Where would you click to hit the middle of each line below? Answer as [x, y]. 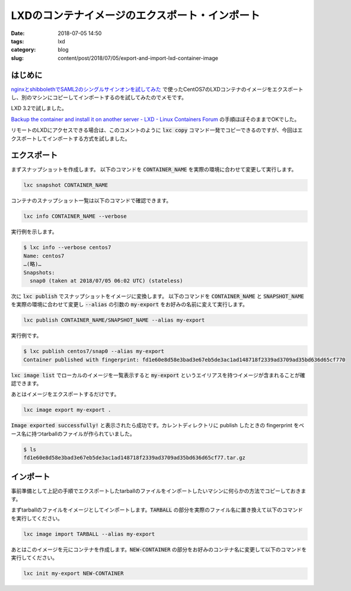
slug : [17, 58]
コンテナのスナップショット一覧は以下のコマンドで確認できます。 [91, 201]
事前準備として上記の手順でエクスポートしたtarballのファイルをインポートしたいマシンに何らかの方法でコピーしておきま [159, 491]
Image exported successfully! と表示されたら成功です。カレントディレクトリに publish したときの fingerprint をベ [158, 425]
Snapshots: [39, 272]
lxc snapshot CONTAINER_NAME [66, 185]
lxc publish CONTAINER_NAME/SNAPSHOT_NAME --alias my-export [114, 320]
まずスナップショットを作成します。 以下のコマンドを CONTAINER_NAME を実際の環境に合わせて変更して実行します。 [154, 170]
